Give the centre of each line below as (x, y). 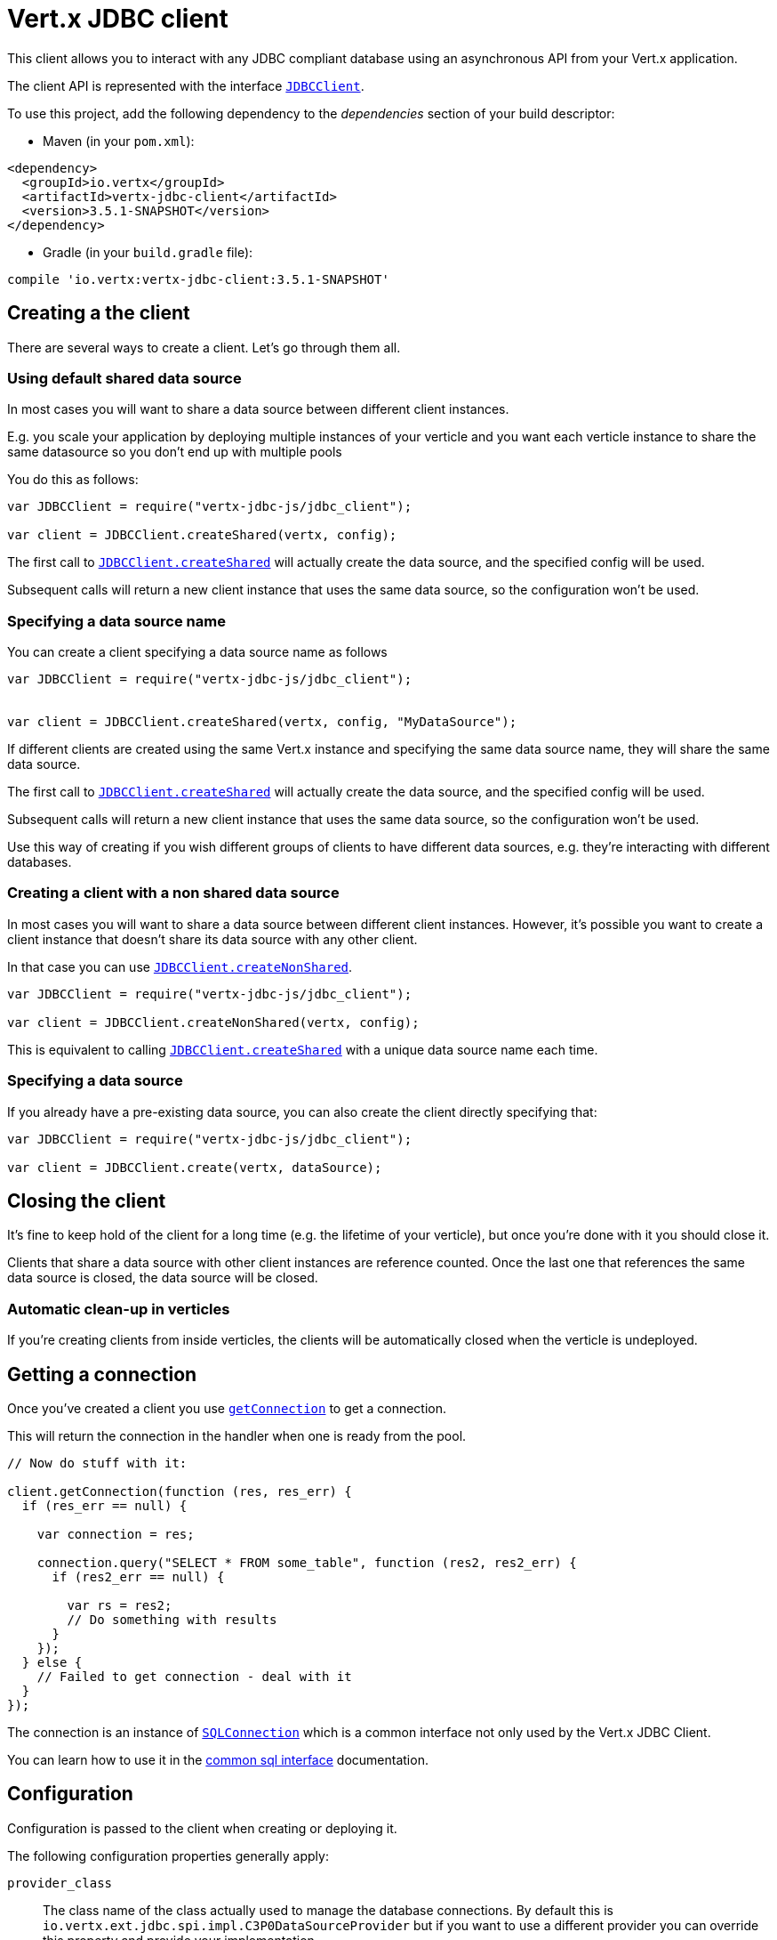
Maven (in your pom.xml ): (119, 141)
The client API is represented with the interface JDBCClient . (186, 85)
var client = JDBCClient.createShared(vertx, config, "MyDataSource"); (262, 722)
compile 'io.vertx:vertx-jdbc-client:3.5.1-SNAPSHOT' (198, 279)
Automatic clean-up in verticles (119, 1309)
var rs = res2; (120, 1606)
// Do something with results (172, 1620)
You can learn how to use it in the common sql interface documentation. (218, 1760)
